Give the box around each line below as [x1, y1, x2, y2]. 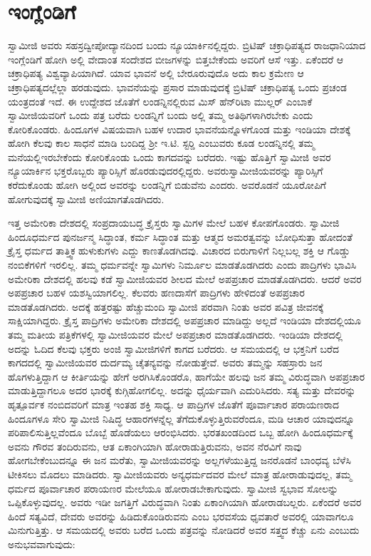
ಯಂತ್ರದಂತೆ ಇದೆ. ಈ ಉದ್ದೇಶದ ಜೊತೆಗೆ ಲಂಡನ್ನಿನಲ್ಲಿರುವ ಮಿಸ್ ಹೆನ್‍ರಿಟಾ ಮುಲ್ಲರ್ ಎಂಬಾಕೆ [8, 93, 313, 108]
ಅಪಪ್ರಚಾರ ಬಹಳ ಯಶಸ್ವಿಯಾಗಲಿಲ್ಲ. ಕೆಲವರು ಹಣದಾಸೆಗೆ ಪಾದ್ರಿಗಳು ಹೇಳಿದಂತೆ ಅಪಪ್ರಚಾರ [8, 285, 305, 300]
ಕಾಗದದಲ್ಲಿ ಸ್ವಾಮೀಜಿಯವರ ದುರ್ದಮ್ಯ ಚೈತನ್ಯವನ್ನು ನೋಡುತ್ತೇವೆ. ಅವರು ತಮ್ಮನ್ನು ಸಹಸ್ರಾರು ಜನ [8, 355, 323, 370]
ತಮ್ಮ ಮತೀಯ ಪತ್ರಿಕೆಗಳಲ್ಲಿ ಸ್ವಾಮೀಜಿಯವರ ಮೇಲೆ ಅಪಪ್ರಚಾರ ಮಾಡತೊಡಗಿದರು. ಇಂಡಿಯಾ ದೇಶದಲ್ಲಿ [8, 327, 343, 341]
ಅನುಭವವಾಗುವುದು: [8, 536, 75, 551]
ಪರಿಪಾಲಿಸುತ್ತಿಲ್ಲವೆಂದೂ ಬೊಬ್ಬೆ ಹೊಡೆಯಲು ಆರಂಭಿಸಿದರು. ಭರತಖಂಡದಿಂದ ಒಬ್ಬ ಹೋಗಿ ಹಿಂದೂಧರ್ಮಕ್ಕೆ [8, 425, 353, 440]
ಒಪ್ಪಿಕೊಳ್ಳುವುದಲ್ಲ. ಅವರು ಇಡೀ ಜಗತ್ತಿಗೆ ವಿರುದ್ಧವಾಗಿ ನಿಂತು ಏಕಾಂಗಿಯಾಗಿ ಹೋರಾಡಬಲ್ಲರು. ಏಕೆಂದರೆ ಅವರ [8, 495, 362, 510]
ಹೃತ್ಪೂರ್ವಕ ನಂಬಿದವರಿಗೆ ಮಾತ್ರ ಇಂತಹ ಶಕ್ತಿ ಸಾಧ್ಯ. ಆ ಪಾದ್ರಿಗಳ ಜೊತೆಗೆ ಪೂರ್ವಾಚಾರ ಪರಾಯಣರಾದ [8, 396, 340, 411]
